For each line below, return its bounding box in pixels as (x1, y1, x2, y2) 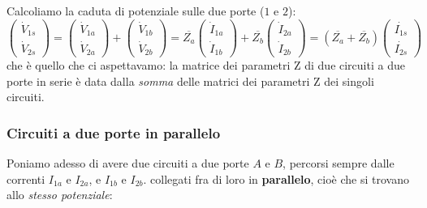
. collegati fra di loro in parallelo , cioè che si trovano (143, 170, 409, 187)
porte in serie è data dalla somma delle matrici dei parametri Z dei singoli (6, 72, 374, 89)
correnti (6, 170, 45, 187)
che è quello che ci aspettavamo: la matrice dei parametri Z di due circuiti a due (6, 57, 405, 74)
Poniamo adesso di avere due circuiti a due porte (6, 155, 249, 172)
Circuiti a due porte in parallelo (6, 122, 221, 142)
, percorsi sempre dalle (283, 155, 395, 172)
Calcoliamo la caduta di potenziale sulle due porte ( (6, 2, 265, 19)
